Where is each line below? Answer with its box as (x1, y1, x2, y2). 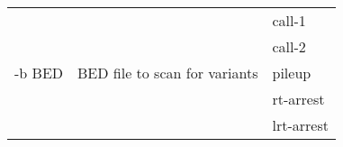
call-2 (272, 36, 306, 57)
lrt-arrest (272, 115, 329, 135)
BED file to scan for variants (77, 62, 258, 83)
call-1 (272, 10, 306, 31)
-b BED (14, 62, 64, 83)
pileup (272, 62, 311, 83)
